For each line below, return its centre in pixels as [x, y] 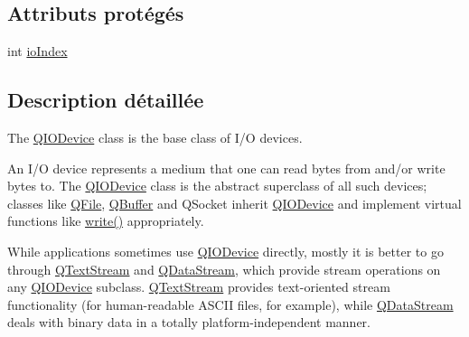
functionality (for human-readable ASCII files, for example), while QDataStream [230, 304]
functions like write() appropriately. [106, 221]
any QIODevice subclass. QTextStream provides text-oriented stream [199, 287]
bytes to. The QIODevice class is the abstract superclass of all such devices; [217, 186]
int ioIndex [38, 51]
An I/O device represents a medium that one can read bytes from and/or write [226, 168]
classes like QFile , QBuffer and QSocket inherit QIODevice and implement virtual [234, 203]
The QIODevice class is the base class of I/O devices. [155, 137]
